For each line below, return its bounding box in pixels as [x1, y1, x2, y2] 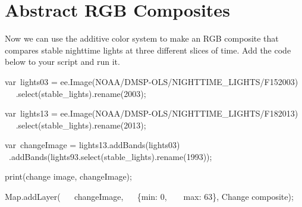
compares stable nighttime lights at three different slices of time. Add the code [5, 43, 291, 56]
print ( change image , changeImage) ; [5, 170, 132, 183]
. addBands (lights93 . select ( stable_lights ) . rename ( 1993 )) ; [9, 150, 212, 162]
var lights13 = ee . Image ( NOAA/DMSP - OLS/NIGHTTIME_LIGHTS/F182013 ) [5, 107, 298, 120]
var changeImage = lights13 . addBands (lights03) [5, 139, 180, 151]
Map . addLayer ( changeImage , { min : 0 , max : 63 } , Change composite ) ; [5, 190, 294, 203]
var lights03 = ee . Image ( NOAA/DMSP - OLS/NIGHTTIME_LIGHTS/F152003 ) [5, 75, 298, 87]
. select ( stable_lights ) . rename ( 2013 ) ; [15, 118, 146, 131]
